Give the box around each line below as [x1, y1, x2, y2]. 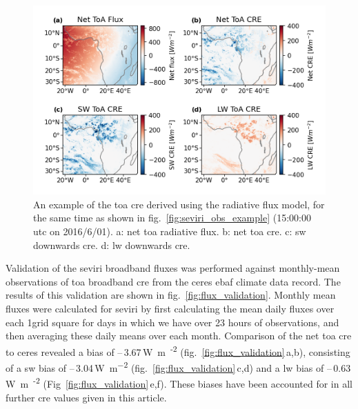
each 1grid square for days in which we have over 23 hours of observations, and [6, 315, 339, 329]
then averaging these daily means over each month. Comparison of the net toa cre [6, 328, 352, 343]
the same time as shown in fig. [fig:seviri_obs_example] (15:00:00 [33, 210, 311, 225]
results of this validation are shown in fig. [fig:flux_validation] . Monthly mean [6, 288, 336, 302]
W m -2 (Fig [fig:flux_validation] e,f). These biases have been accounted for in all [6, 375, 352, 390]
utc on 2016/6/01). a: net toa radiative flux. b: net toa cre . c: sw [33, 224, 306, 238]
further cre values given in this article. [6, 390, 167, 404]
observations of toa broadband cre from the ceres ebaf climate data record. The [6, 274, 341, 288]
